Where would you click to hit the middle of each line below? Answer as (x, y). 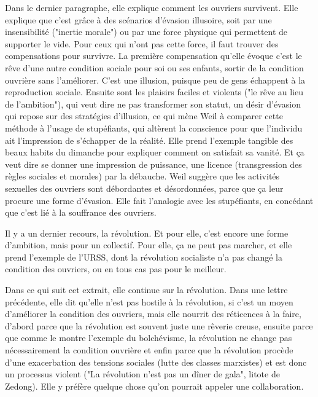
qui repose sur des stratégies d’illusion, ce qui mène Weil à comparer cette (144, 116)
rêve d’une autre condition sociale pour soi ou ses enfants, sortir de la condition (154, 67)
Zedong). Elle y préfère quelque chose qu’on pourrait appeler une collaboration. (154, 386)
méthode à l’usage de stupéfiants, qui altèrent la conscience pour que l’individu (154, 128)
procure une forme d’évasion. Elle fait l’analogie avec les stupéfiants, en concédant (159, 200)
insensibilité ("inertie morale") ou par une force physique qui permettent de (146, 32)
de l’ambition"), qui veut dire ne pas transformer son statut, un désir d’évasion (153, 104)
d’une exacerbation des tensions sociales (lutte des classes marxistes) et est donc (156, 362)
